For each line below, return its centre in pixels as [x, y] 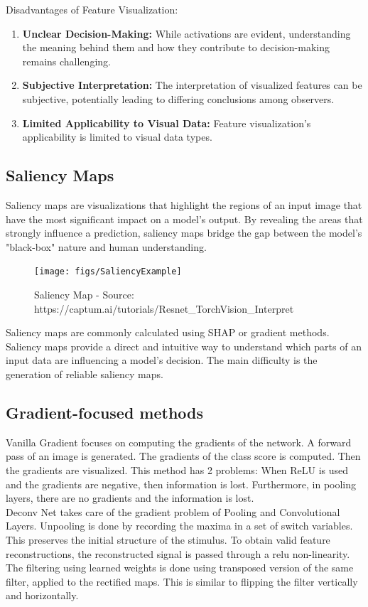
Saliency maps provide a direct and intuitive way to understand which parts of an [184, 346]
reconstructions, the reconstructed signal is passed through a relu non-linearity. [178, 553]
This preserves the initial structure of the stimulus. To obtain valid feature [168, 539]
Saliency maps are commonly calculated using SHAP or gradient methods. [168, 332]
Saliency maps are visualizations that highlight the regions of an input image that [184, 204]
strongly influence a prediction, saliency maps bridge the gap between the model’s [184, 233]
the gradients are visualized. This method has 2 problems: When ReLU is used [177, 469]
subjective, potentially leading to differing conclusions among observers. [178, 98]
